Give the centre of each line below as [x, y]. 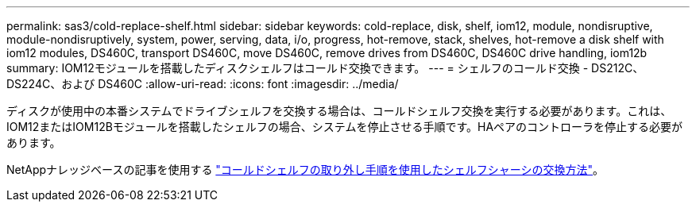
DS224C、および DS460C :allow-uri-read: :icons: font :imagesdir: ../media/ [203, 84]
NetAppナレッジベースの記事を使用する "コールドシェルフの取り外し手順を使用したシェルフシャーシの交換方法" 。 [305, 169]
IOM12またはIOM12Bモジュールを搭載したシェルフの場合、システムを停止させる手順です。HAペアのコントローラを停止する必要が [345, 127]
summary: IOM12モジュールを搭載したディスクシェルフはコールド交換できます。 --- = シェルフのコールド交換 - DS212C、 [325, 68]
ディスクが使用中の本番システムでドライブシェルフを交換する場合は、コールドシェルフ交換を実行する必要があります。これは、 [339, 111]
